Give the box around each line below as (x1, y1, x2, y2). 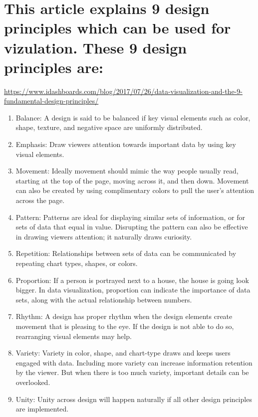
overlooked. (15, 376, 50, 387)
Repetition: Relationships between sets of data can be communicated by (15, 248, 237, 258)
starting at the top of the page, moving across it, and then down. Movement (15, 175, 249, 185)
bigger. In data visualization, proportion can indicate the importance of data (15, 284, 251, 295)
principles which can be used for (4, 17, 231, 38)
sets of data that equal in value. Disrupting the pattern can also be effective (15, 221, 248, 232)
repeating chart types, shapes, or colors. (15, 258, 138, 268)
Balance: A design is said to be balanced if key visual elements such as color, (15, 112, 251, 122)
